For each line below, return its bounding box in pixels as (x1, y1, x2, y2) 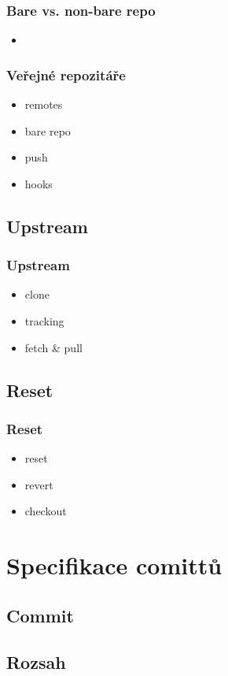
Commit (6, 603, 74, 627)
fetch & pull (24, 339, 83, 355)
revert (24, 476, 53, 492)
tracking (24, 313, 64, 329)
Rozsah (6, 649, 66, 674)
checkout (24, 503, 67, 519)
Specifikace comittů (6, 549, 222, 581)
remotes (24, 96, 63, 113)
